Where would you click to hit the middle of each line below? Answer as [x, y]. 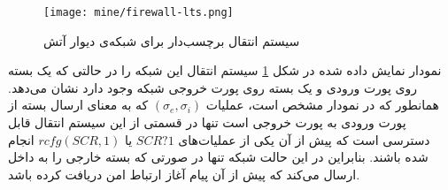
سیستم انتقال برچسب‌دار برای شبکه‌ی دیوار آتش [172, 40]
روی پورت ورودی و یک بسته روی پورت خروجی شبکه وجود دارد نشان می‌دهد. [213, 87]
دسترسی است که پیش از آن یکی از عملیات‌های [304, 139]
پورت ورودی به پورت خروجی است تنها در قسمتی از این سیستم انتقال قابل [207, 122]
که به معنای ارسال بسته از [78, 105]
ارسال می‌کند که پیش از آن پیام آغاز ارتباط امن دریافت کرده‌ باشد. [184, 174]
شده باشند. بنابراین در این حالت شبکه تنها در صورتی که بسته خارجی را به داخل [218, 157]
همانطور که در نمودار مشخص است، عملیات [322, 105]
